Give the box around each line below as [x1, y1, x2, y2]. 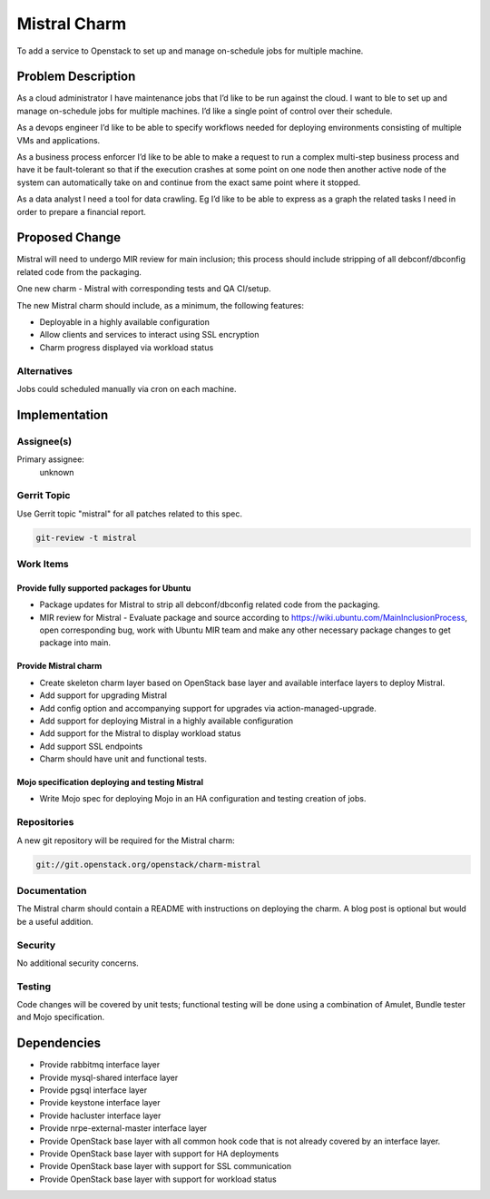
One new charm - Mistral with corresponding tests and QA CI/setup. [16, 283, 271, 294]
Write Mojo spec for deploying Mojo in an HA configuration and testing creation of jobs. [39, 793, 367, 804]
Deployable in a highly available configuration [39, 317, 211, 328]
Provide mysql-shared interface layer [39, 1072, 179, 1083]
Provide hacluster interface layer [39, 1110, 162, 1121]
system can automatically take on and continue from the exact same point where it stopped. [16, 177, 361, 188]
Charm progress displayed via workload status [39, 341, 214, 353]
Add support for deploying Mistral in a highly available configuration [39, 715, 294, 726]
